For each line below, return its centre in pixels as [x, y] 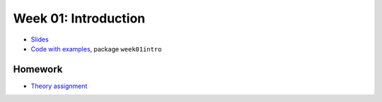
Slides [40, 39]
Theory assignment [59, 86]
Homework [38, 69]
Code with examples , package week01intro [96, 49]
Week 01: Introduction [79, 18]
